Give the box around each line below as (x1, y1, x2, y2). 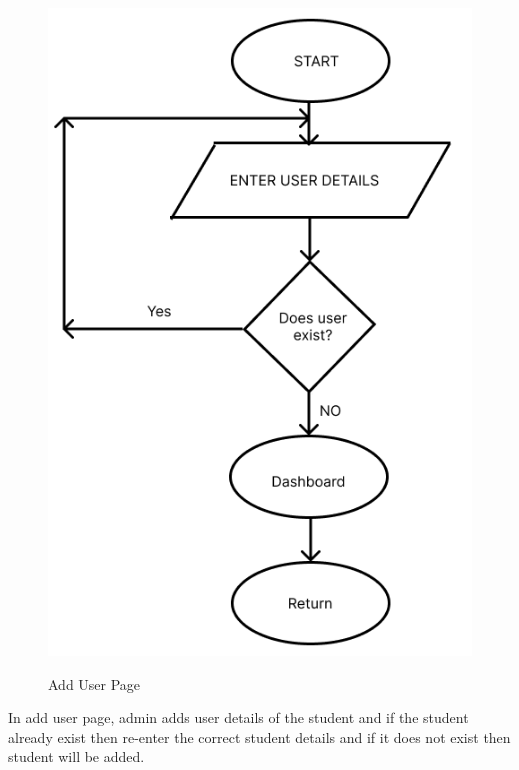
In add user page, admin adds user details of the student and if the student (8, 707, 469, 728)
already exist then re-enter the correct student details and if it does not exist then (8, 726, 511, 747)
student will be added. (8, 746, 145, 767)
